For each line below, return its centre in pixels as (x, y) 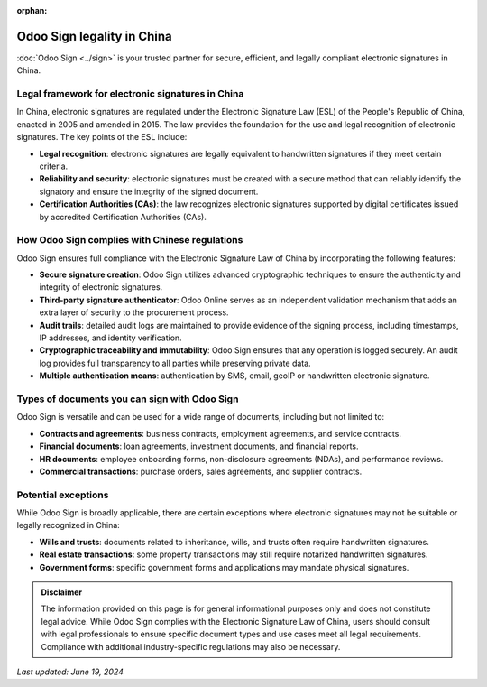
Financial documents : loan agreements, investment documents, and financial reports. (199, 446)
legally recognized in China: (69, 525)
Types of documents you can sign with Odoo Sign (128, 399)
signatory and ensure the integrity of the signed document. (149, 191)
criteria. (54, 166)
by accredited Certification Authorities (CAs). (123, 217)
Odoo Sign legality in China (95, 36)
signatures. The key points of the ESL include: (102, 137)
